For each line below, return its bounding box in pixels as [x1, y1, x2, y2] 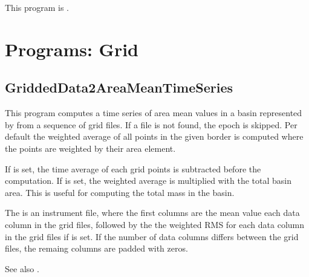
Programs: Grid [5, 36, 139, 61]
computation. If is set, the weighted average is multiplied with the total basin [5, 174, 291, 187]
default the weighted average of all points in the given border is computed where [5, 130, 304, 143]
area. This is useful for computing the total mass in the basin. [5, 186, 235, 198]
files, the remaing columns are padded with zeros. [5, 242, 188, 255]
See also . [5, 262, 39, 275]
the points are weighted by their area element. [5, 142, 176, 154]
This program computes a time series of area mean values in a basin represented [5, 106, 302, 119]
